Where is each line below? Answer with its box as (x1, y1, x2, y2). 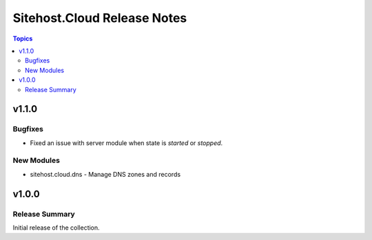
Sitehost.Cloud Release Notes (12, 10, 187, 25)
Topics (12, 34, 33, 43)
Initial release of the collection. (12, 223, 100, 232)
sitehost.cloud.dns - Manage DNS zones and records (30, 170, 181, 178)
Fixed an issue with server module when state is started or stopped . (30, 138, 223, 147)
